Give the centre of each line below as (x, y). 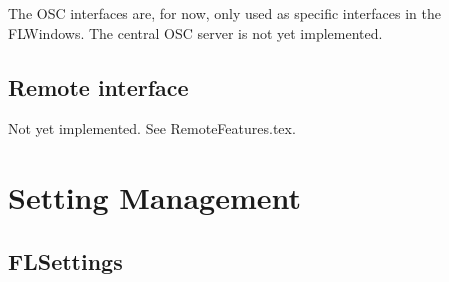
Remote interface (98, 86)
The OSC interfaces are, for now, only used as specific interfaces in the (224, 13)
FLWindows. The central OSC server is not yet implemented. (195, 32)
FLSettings (65, 260)
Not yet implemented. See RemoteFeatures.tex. (152, 128)
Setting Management (155, 197)
